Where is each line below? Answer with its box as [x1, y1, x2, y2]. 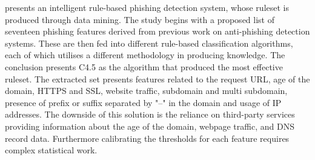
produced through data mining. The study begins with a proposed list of [5, 13, 274, 25]
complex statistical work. [5, 144, 98, 156]
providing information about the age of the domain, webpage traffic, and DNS [5, 119, 294, 132]
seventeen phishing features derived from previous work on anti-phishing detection [5, 25, 310, 38]
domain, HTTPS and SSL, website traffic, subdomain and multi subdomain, [5, 84, 288, 97]
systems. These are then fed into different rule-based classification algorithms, [5, 36, 293, 49]
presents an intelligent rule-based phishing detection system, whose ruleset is [5, 1, 289, 13]
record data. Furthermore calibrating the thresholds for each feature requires [5, 132, 290, 144]
